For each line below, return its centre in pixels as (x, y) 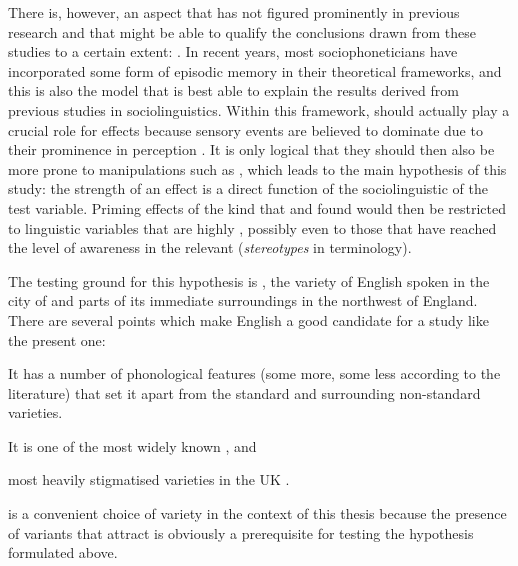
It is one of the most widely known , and (132, 445)
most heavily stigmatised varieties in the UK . (149, 479)
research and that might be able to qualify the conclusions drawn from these (242, 31)
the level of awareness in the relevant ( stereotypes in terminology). (210, 247)
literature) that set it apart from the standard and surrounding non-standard (244, 392)
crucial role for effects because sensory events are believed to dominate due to (245, 129)
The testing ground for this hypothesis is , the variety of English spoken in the (249, 280)
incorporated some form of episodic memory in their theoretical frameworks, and (255, 70)
